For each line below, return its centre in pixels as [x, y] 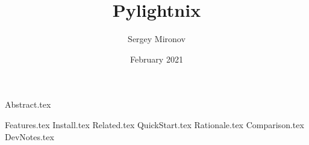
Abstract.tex [28, 104]
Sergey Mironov [157, 39]
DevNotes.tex [30, 136]
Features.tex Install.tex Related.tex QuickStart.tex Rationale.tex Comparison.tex [154, 124]
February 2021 [157, 59]
